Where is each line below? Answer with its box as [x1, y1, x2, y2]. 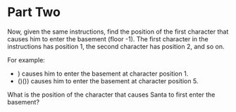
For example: [7, 55, 46, 64]
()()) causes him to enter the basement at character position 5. [17, 76, 199, 85]
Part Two [7, 4, 61, 20]
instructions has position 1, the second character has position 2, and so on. [7, 42, 225, 50]
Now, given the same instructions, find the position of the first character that [7, 27, 229, 36]
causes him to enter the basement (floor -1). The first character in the [7, 34, 209, 43]
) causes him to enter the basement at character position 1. [17, 69, 189, 78]
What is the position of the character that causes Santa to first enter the [7, 90, 216, 99]
